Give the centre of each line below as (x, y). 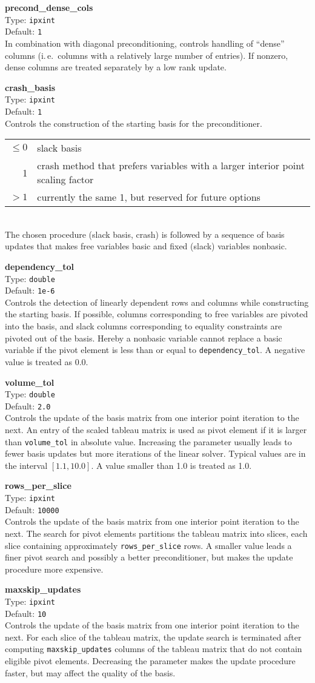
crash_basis (30, 87)
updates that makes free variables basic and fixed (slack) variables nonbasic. (146, 246)
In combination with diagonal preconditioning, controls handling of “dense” (145, 43)
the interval (26, 465)
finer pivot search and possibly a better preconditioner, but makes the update (149, 557)
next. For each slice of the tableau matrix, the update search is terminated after (153, 637)
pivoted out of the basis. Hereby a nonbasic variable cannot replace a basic (144, 338)
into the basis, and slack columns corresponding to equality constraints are (144, 326)
